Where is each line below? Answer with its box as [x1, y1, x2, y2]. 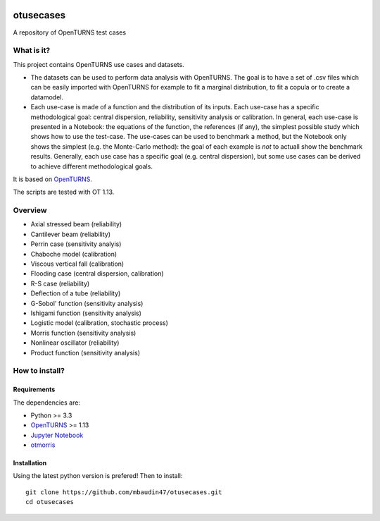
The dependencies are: [13, 398, 81, 407]
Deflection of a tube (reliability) [30, 289, 121, 298]
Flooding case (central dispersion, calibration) [30, 269, 165, 278]
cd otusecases [25, 498, 74, 506]
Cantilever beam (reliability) [30, 230, 111, 238]
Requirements [13, 385, 56, 394]
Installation [13, 459, 47, 467]
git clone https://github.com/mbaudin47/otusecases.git [25, 488, 222, 496]
